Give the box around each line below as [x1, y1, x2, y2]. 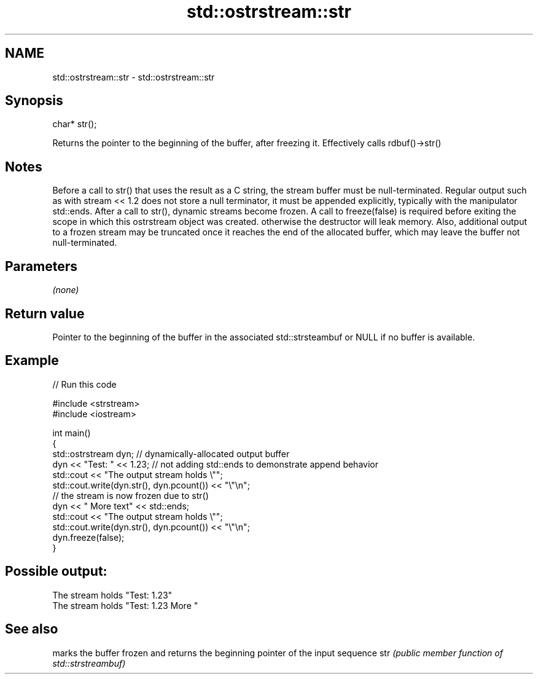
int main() [52, 427, 91, 438]
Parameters [5, 258, 77, 274]
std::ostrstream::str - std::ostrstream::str [52, 71, 215, 82]
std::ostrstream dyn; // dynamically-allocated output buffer [52, 448, 290, 459]
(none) [52, 285, 79, 296]
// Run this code [52, 379, 117, 390]
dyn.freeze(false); [52, 532, 125, 543]
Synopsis [5, 93, 63, 109]
